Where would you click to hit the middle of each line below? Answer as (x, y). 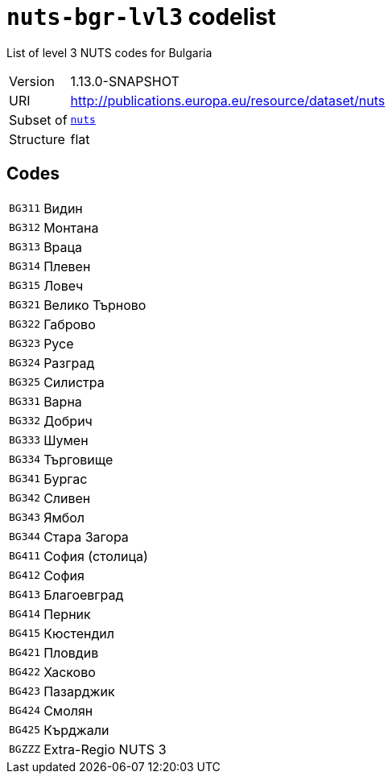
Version (32, 81)
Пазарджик (79, 691)
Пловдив (71, 652)
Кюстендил (79, 633)
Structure (37, 139)
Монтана (71, 227)
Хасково (70, 672)
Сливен (67, 498)
